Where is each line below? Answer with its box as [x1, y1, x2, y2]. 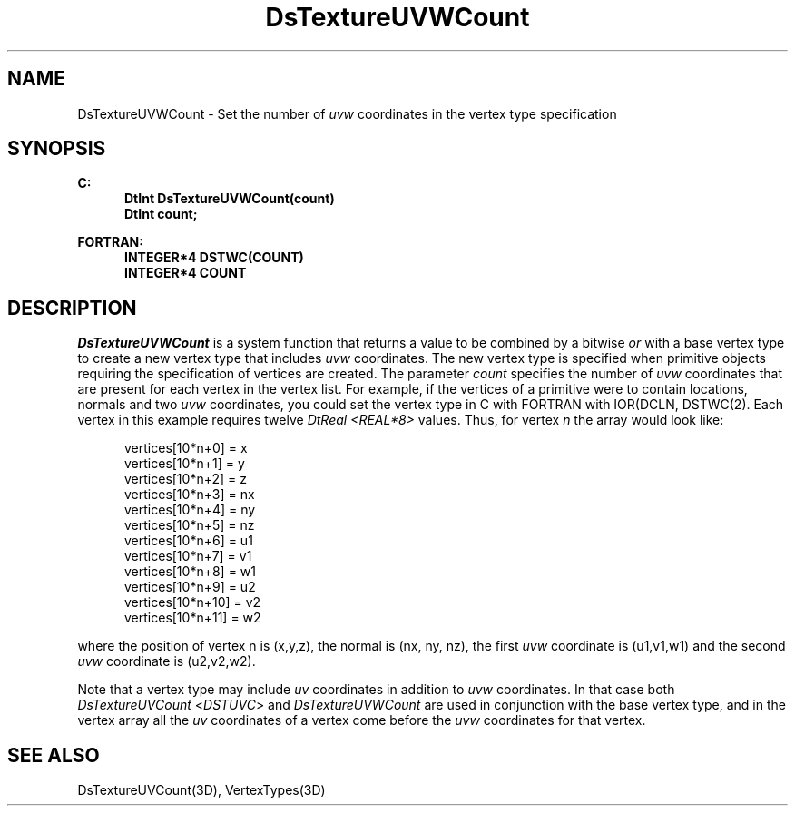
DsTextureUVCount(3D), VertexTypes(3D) [77, 782, 326, 798]
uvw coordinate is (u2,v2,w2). [77, 653, 256, 670]
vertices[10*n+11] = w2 [124, 610, 261, 626]
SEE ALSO [7, 743, 100, 767]
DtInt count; [124, 206, 198, 222]
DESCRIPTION [7, 296, 137, 319]
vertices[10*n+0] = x [124, 440, 248, 456]
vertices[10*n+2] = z [124, 471, 247, 487]
